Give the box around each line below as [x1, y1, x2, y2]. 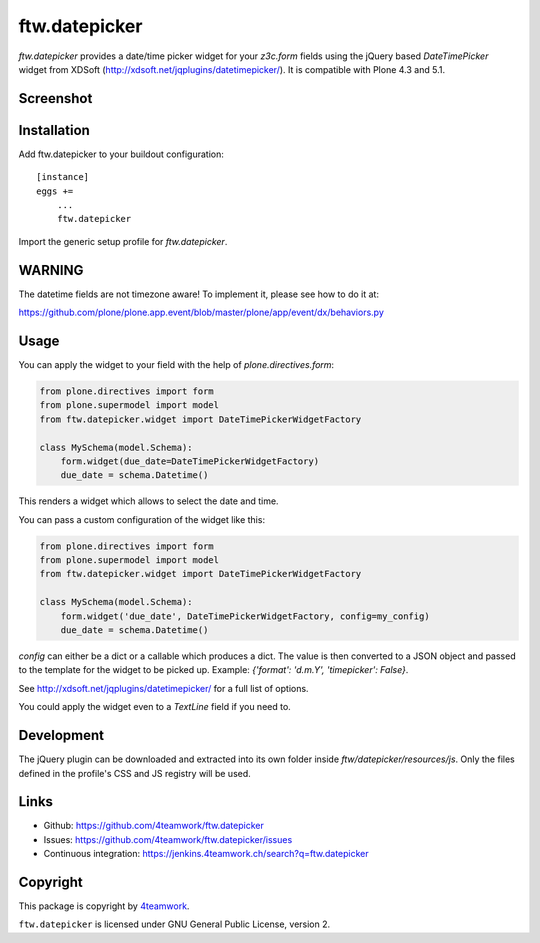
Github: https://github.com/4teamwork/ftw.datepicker [43, 820, 264, 832]
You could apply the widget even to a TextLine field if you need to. [18, 701, 292, 713]
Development [18, 727, 105, 744]
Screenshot [18, 90, 93, 107]
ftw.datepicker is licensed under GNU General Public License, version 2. [18, 918, 331, 930]
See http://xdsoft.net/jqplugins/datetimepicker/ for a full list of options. [18, 682, 309, 694]
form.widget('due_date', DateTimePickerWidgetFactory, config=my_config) [60, 610, 430, 622]
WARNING [18, 261, 84, 279]
